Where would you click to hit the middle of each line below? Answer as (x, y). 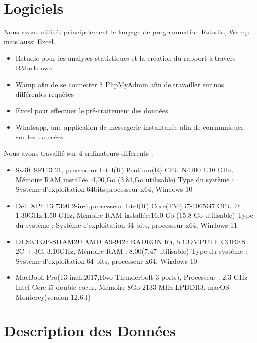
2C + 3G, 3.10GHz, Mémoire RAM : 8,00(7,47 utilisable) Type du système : (131, 251)
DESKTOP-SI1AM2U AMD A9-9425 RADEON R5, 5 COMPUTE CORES (130, 241)
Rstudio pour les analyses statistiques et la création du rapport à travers (126, 58)
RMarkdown (34, 67)
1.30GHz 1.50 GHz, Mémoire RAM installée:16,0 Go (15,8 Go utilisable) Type (134, 215)
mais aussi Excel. (30, 41)
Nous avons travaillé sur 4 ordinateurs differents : (79, 153)
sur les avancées (39, 136)
